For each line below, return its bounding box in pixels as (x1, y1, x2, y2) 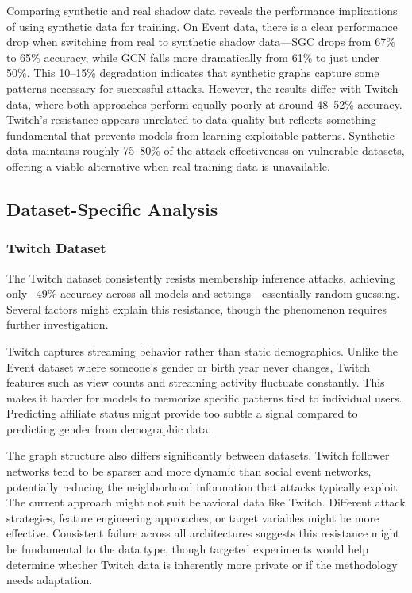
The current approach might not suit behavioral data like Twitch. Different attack (6, 494, 406, 510)
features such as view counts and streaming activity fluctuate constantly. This (6, 374, 385, 391)
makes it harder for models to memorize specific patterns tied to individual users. (6, 389, 402, 406)
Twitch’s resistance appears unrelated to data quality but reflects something (6, 111, 376, 128)
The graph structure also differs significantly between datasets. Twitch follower (6, 447, 390, 464)
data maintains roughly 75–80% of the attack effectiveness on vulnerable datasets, (6, 142, 405, 159)
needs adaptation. (6, 572, 93, 588)
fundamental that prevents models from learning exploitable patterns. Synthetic (6, 126, 395, 143)
